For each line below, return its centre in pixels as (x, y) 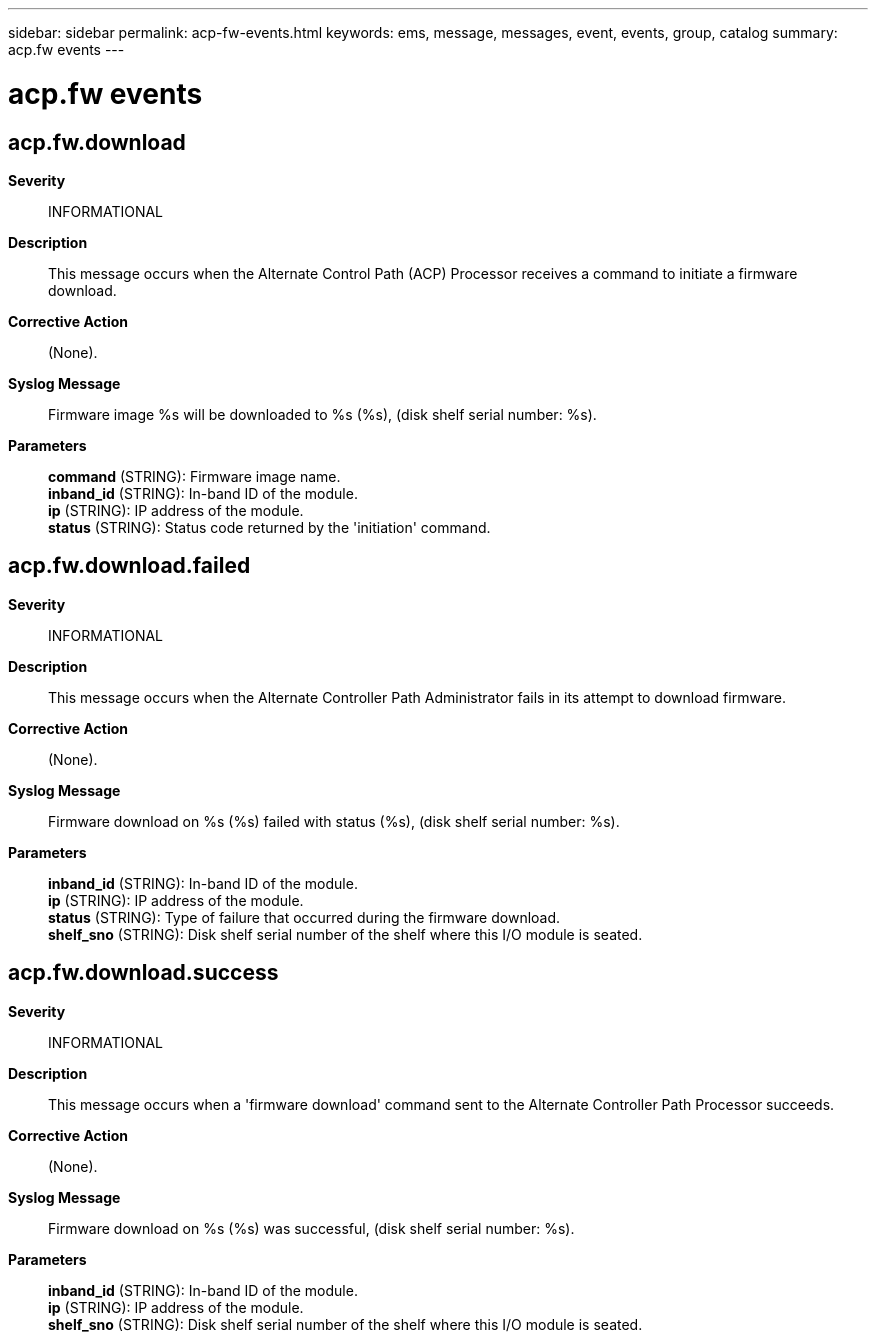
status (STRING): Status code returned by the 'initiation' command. (269, 527)
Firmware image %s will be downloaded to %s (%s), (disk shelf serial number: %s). (322, 414)
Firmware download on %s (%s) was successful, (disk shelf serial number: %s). (311, 1228)
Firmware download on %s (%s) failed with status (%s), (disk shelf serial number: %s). (334, 821)
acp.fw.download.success (143, 973)
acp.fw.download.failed (129, 566)
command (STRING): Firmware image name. (194, 476)
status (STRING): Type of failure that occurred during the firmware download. (304, 917)
